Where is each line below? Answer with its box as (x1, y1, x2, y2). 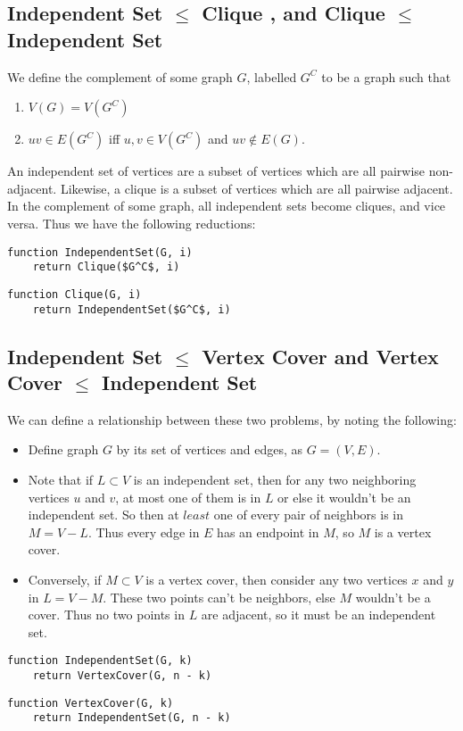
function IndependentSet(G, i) (7, 245, 193, 259)
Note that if (28, 469, 94, 488)
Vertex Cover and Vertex (202, 342, 439, 370)
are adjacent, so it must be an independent (201, 605, 436, 624)
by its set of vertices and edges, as (116, 440, 302, 459)
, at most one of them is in (115, 487, 261, 506)
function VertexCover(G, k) (7, 696, 174, 710)
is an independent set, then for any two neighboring (133, 469, 417, 488)
